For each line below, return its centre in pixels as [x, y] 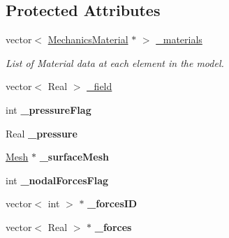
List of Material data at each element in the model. [115, 62]
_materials [179, 39]
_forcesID [112, 203]
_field [99, 86]
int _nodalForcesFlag [57, 180]
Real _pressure [42, 133]
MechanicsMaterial [88, 39]
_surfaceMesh [74, 157]
